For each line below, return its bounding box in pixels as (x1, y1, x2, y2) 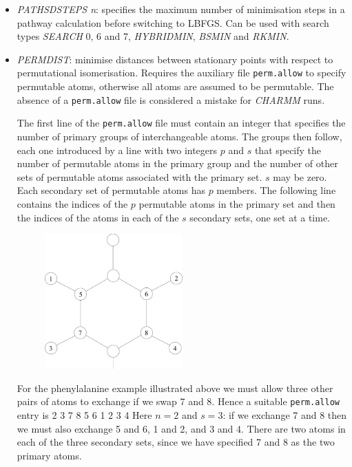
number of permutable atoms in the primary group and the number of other (17, 156, 338, 171)
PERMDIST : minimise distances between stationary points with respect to (17, 52, 333, 66)
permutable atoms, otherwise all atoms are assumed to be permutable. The (17, 79, 334, 94)
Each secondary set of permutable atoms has (17, 183, 205, 197)
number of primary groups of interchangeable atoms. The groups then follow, (17, 129, 342, 143)
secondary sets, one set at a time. (189, 210, 331, 224)
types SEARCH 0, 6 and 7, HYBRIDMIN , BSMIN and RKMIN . (17, 29, 289, 43)
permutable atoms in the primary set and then (138, 196, 335, 210)
